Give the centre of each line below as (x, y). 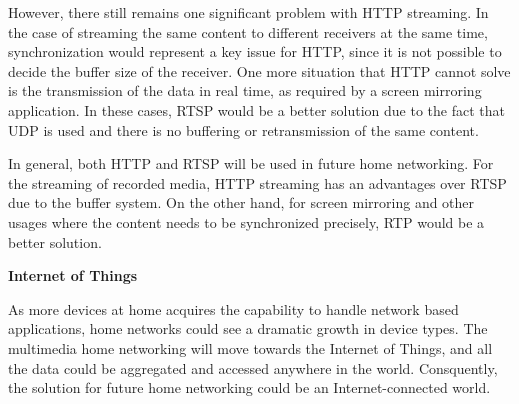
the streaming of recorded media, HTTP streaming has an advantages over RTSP (257, 182)
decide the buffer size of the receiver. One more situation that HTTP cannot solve (259, 70)
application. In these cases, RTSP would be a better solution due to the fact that (256, 109)
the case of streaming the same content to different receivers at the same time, (248, 31)
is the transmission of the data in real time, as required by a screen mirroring (245, 90)
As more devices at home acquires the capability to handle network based (233, 308)
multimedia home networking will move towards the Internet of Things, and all (250, 347)
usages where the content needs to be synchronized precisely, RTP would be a (246, 221)
